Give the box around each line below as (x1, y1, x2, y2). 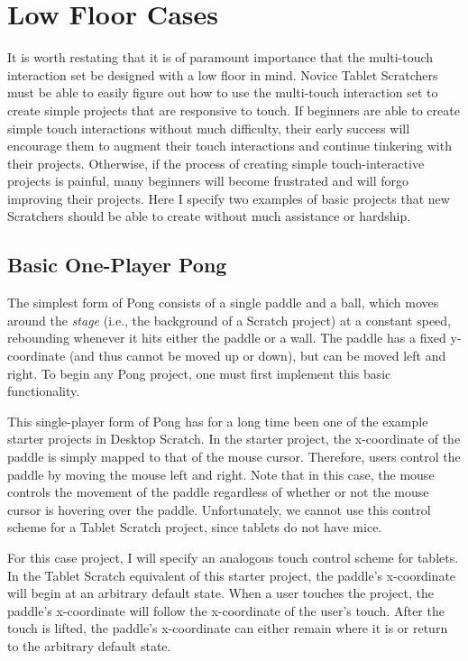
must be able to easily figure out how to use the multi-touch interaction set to (7, 83, 438, 102)
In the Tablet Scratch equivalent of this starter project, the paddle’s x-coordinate (7, 565, 456, 584)
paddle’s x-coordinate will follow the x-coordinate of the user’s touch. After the (7, 601, 445, 620)
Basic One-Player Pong (7, 251, 227, 279)
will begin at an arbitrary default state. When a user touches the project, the (7, 583, 434, 602)
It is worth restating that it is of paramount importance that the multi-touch (7, 48, 434, 67)
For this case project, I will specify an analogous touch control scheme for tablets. (7, 547, 459, 566)
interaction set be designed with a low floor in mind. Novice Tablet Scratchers (7, 65, 438, 84)
